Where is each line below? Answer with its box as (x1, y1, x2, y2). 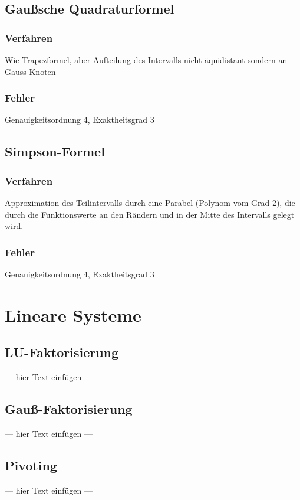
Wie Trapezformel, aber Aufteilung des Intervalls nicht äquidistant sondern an (5, 54, 288, 66)
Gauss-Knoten (5, 65, 56, 77)
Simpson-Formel (5, 142, 105, 161)
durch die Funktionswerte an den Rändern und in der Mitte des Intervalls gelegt (5, 208, 295, 220)
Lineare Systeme (5, 302, 141, 326)
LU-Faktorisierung (5, 343, 119, 361)
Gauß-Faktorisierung (5, 400, 133, 418)
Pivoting (5, 456, 57, 474)
